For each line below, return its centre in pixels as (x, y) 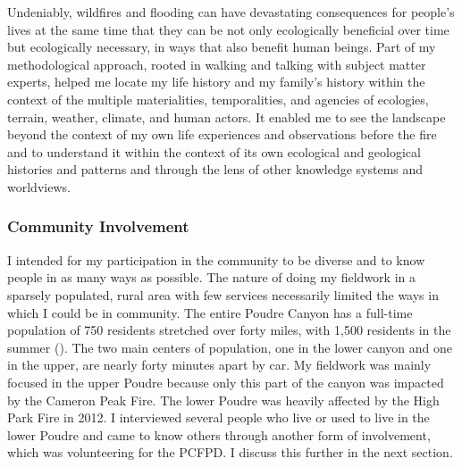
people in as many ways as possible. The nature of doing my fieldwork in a (212, 277)
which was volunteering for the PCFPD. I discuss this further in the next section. (230, 452)
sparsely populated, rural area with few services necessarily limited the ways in (223, 294)
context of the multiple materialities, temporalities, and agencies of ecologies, (218, 99)
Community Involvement (98, 226)
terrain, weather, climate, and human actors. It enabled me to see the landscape (227, 117)
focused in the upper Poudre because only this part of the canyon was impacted (226, 382)
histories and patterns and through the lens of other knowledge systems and (215, 169)
